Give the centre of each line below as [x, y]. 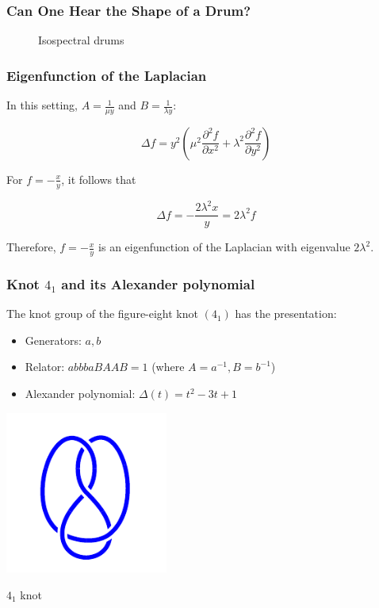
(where [168, 367]
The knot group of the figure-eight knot [102, 314]
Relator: [45, 367]
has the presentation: [286, 314]
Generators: [53, 340]
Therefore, [31, 247]
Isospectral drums [81, 40]
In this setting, [42, 105]
